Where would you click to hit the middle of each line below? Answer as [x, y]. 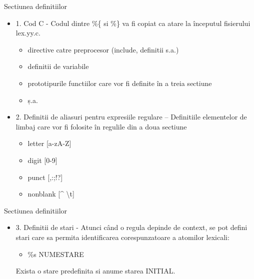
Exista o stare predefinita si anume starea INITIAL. [95, 271]
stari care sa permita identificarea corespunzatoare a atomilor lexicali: [122, 237]
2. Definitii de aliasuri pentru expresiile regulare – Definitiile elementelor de [131, 117]
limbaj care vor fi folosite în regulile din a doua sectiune [101, 126]
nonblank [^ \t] [51, 194]
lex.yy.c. [28, 33]
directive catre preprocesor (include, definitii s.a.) [103, 49]
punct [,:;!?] [45, 177]
